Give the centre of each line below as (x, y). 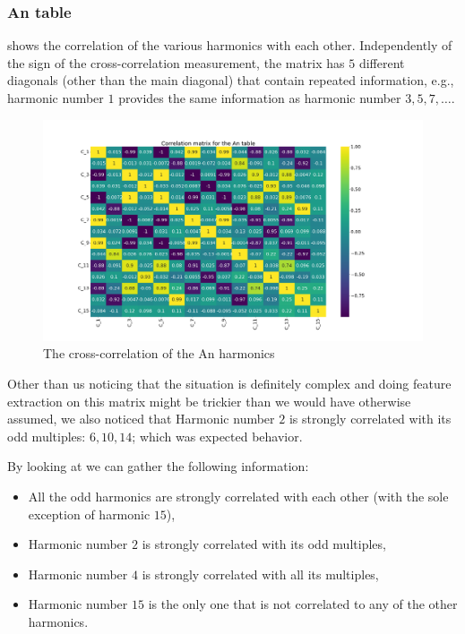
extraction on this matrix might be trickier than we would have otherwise (209, 401)
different (382, 62)
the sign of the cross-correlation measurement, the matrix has (176, 62)
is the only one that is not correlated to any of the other (303, 604)
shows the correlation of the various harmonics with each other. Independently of (230, 45)
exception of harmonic (89, 514)
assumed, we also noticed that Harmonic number (141, 419)
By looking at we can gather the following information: (158, 466)
